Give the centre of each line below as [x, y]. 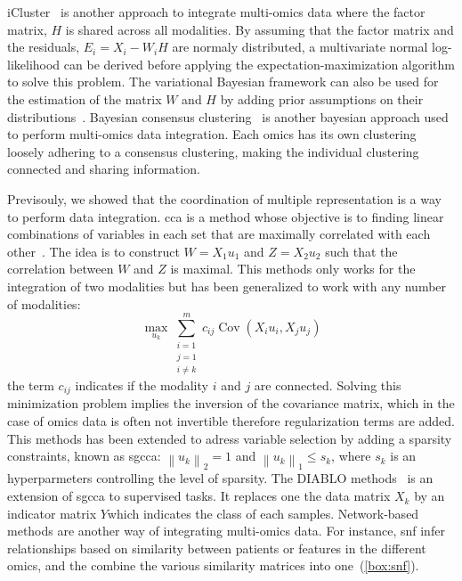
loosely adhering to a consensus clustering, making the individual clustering [213, 151]
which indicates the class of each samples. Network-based [263, 513]
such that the [361, 251]
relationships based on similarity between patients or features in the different [217, 548]
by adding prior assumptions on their [322, 98]
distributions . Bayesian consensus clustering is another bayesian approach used [228, 116]
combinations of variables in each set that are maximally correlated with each [219, 234]
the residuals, [44, 47]
